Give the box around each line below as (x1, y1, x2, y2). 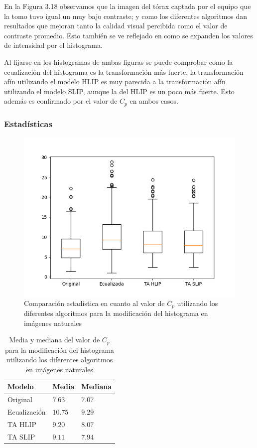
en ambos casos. (129, 96, 178, 106)
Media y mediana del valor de (9, 334, 100, 345)
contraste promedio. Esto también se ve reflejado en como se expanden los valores (4, 30, 253, 40)
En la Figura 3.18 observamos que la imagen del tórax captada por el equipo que (4, 1, 251, 11)
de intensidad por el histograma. (4, 40, 103, 50)
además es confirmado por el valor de (4, 96, 118, 106)
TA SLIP (7, 431, 35, 442)
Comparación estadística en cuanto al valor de (24, 298, 165, 308)
